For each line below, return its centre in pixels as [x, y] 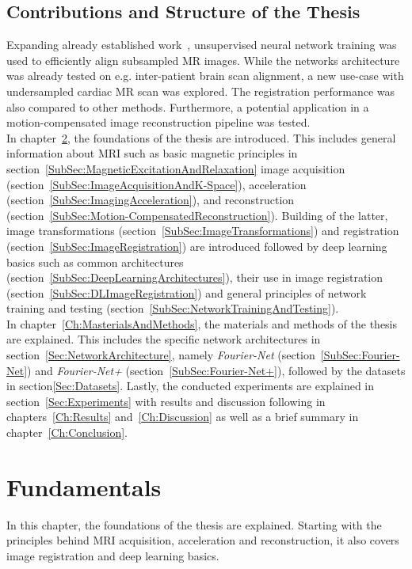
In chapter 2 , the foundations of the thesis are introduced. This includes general [201, 137]
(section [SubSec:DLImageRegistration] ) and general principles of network [187, 292]
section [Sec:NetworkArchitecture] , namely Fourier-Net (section [161, 355]
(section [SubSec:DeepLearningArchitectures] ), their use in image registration [195, 277]
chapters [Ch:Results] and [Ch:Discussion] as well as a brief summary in [183, 417]
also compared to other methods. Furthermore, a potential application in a [188, 106]
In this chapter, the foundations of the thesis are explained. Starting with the [194, 524]
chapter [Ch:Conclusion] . [67, 432]
